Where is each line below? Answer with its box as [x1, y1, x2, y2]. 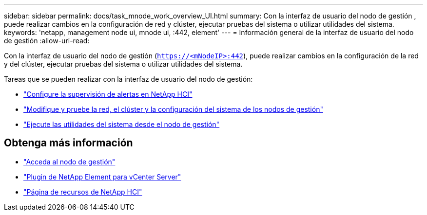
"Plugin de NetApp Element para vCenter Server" [23, 172, 181, 181]
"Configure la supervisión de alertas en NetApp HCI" [23, 90, 193, 98]
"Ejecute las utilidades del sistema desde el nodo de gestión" [23, 120, 220, 128]
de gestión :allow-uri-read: [4, 36, 90, 45]
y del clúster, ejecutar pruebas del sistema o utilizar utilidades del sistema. [4, 60, 243, 68]
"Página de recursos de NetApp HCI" [23, 187, 142, 196]
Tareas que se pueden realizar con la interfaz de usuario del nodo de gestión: [4, 75, 253, 83]
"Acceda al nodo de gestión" [23, 157, 116, 166]
